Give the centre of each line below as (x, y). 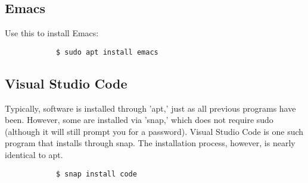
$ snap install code (96, 174)
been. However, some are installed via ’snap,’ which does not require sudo (139, 120)
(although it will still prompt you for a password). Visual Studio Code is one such (154, 131)
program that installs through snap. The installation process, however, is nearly (150, 143)
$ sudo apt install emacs (107, 52)
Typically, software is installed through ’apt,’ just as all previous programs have (150, 108)
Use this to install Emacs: (52, 33)
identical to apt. (34, 155)
